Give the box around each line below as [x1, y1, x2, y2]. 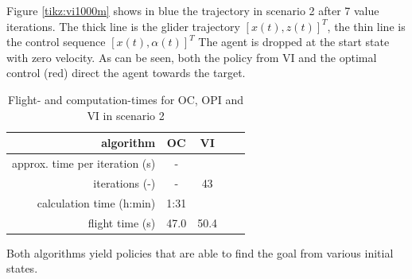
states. [6, 260, 38, 277]
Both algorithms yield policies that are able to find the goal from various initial [6, 244, 394, 261]
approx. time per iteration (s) [12, 155, 156, 171]
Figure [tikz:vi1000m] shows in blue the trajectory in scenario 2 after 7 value [6, 2, 379, 18]
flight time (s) [87, 214, 156, 231]
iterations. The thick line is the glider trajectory [6, 17, 240, 34]
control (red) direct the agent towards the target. [6, 64, 246, 81]
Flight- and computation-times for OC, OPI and [7, 91, 244, 107]
